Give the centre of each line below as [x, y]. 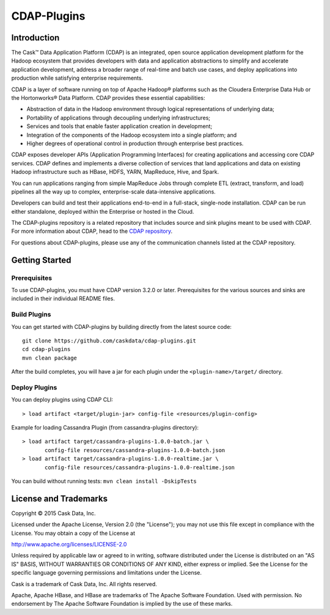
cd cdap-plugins [46, 349]
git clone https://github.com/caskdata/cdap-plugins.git [109, 341]
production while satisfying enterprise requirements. [77, 78]
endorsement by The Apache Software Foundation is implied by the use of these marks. [122, 604]
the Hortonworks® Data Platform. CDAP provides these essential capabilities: [108, 98]
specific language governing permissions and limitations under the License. [106, 573]
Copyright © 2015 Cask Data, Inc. [53, 513]
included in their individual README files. [63, 299]
